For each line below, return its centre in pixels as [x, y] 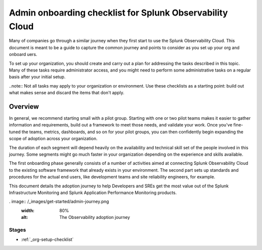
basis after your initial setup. [37, 77]
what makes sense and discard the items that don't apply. [67, 93]
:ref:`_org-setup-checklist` [47, 240]
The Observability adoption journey [95, 217]
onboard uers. [23, 54]
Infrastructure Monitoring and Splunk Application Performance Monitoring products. [93, 193]
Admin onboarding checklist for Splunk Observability [118, 13]
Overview [24, 106]
